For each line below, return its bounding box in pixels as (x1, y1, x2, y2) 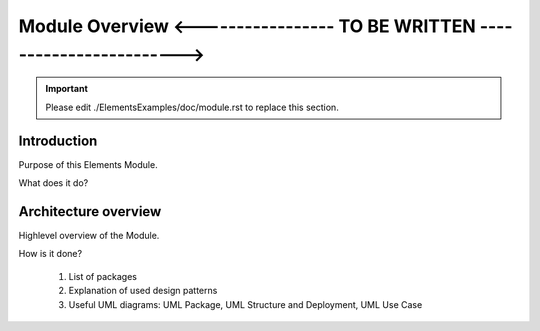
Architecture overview (18, 203, 162, 220)
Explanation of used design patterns (68, 285, 218, 297)
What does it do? (18, 177, 89, 189)
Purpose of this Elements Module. (18, 158, 159, 170)
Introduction (18, 132, 98, 149)
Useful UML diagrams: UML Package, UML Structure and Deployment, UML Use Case (68, 298, 423, 310)
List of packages (68, 270, 137, 282)
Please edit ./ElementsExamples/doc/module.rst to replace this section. (45, 101, 339, 113)
